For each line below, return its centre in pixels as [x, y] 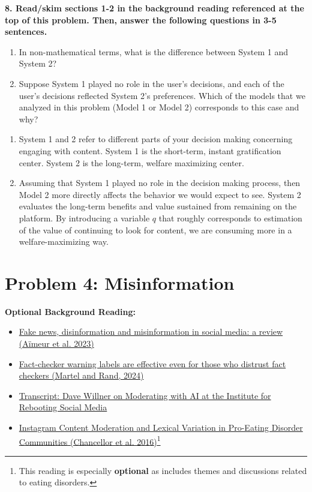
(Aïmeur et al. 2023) [56, 343]
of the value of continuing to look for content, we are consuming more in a [155, 229]
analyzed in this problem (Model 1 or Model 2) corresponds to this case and [159, 107]
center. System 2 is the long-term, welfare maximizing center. [131, 162]
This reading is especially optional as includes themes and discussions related [163, 470]
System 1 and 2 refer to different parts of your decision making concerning [156, 139]
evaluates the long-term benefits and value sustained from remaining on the [158, 206]
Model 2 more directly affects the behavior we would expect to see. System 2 [160, 194]
